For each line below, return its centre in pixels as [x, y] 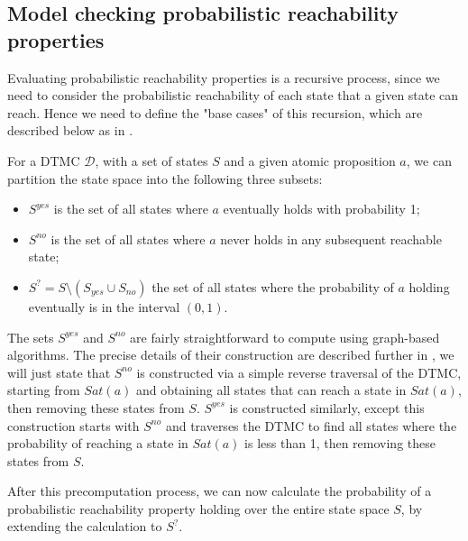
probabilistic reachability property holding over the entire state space [198, 508]
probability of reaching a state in [98, 443]
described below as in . [70, 130]
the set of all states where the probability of [273, 286]
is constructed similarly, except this [327, 407]
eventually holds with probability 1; [321, 209]
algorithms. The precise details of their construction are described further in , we [231, 355]
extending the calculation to [85, 526]
